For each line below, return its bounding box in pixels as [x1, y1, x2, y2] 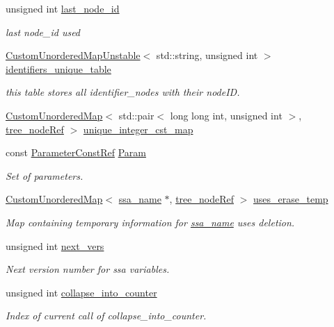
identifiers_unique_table [6, 61, 111, 76]
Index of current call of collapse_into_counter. [6, 308, 207, 323]
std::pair [118, 108, 154, 122]
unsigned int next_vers [6, 238, 104, 253]
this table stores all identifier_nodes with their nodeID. [6, 85, 240, 99]
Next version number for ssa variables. [6, 262, 170, 276]
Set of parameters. [6, 168, 83, 183]
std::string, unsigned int [156, 48, 258, 62]
